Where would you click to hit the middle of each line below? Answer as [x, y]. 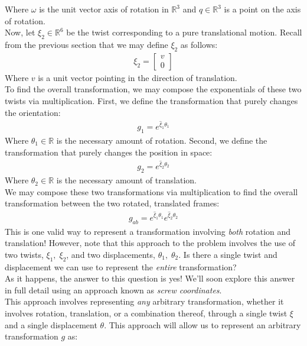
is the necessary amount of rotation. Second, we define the [162, 140]
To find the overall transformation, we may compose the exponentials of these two [153, 89]
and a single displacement [51, 324]
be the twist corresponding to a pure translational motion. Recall [184, 32]
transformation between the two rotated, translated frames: [112, 203]
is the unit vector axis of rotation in [104, 9]
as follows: [199, 44]
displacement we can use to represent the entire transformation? [121, 266]
